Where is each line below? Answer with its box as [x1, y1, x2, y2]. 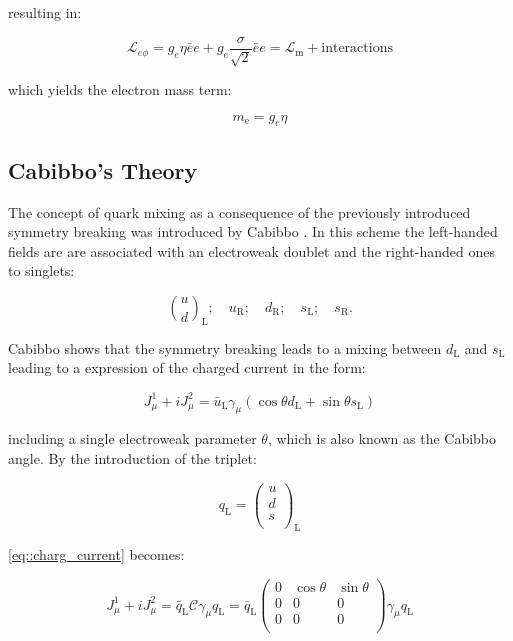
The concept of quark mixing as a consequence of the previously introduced [8, 201, 471, 222]
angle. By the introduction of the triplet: [8, 447, 257, 468]
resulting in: [8, 2, 82, 22]
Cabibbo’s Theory [8, 154, 198, 185]
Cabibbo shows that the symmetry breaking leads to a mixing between [8, 337, 442, 358]
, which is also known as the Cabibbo [267, 428, 497, 449]
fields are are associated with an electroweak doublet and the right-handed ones [8, 240, 495, 261]
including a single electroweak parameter [8, 428, 257, 449]
